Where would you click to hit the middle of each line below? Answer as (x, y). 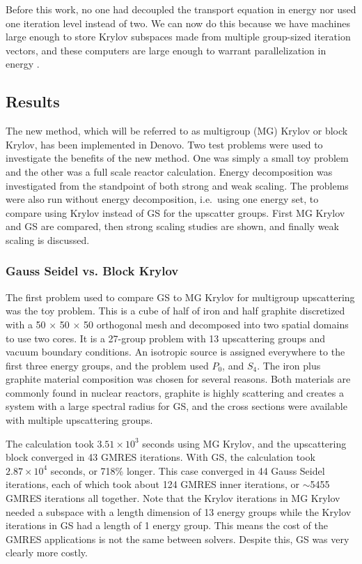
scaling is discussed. (48, 239)
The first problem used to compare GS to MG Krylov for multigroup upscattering (180, 297)
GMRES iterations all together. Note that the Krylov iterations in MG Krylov (173, 498)
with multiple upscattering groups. (79, 420)
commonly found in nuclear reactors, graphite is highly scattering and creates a (175, 392)
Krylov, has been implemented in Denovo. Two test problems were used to (164, 144)
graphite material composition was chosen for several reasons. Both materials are (178, 379)
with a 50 (26, 324)
